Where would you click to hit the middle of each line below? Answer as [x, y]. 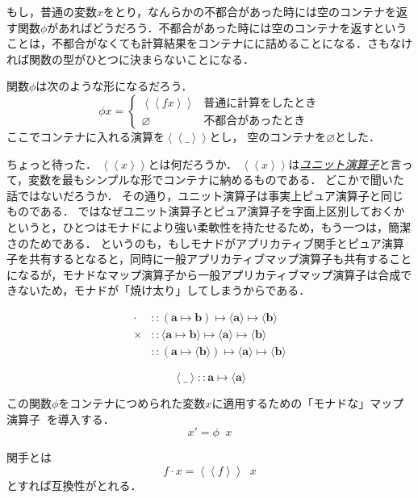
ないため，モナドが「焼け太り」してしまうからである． [164, 290]
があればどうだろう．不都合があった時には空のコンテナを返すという [227, 27]
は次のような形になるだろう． [114, 86]
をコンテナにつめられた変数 [132, 403]
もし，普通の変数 [52, 11]
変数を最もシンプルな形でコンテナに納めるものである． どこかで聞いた [216, 180]
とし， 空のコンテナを [268, 136]
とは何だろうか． [192, 163]
